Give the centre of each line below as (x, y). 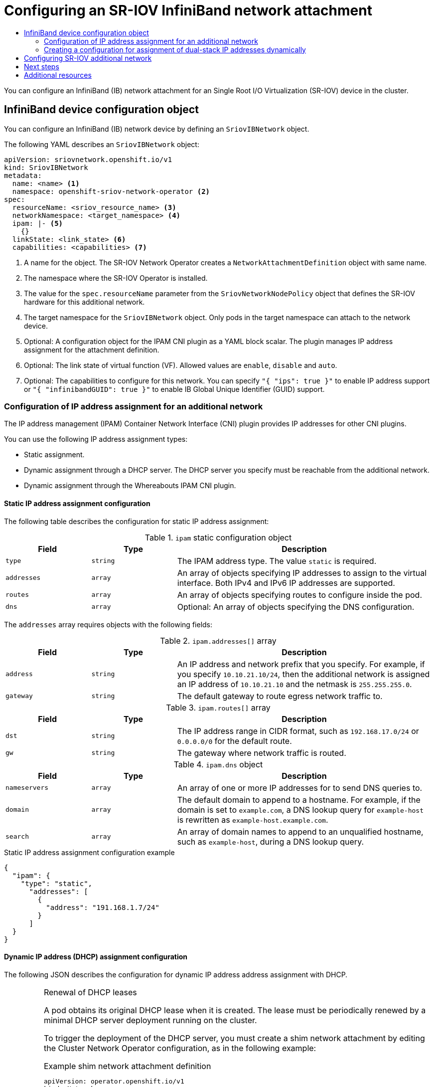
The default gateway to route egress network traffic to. (280, 696)
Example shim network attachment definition (127, 1066)
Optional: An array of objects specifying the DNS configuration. (296, 607)
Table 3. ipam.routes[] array (218, 707)
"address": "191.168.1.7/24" (103, 907)
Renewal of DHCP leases (90, 992)
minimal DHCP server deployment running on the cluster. (150, 1020)
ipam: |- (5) (38, 223)
